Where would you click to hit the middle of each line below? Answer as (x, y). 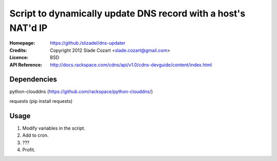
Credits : (18, 50)
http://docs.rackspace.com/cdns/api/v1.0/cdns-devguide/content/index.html (131, 65)
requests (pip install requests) (41, 101)
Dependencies (33, 79)
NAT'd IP (28, 28)
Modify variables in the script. (54, 128)
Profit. (29, 150)
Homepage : (22, 43)
